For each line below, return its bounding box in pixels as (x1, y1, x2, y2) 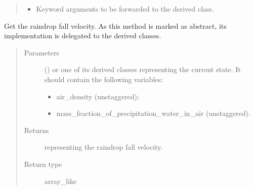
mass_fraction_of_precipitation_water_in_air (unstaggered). (56, 108, 251, 118)
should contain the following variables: (44, 74, 163, 84)
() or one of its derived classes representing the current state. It (44, 64, 241, 75)
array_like (44, 175, 77, 186)
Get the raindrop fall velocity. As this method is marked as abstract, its (4, 20, 227, 31)
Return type (24, 158, 62, 169)
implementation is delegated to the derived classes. (4, 30, 161, 41)
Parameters (24, 47, 59, 57)
